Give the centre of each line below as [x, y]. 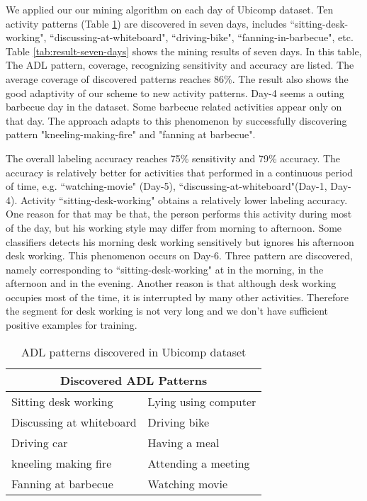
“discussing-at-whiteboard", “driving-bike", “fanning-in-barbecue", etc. [202, 37]
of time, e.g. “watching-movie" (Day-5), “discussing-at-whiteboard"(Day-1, [166, 186]
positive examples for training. [72, 325]
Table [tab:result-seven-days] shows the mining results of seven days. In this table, [184, 51]
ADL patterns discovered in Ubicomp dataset [134, 351]
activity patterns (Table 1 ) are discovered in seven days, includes [146, 23]
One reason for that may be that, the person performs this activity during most [179, 214]
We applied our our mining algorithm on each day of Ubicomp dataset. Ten [170, 9]
